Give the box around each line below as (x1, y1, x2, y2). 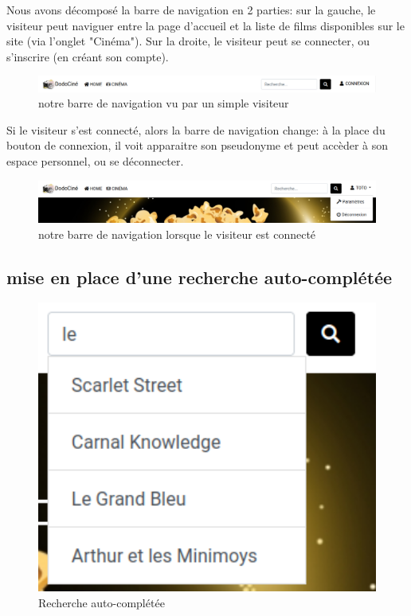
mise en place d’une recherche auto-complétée (6, 264, 393, 289)
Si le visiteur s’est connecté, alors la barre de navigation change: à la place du (6, 121, 386, 138)
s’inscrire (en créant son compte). (6, 48, 169, 64)
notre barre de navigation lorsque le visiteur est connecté (38, 225, 316, 242)
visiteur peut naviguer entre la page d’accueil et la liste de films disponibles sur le (6, 17, 405, 33)
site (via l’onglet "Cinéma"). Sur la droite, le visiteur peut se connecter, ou (6, 33, 370, 49)
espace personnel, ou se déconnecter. (6, 153, 184, 170)
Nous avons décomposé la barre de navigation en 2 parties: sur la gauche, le (6, 2, 376, 18)
